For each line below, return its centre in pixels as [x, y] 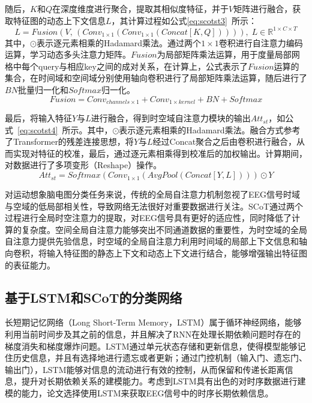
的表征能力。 [30, 265]
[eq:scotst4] [38, 129]
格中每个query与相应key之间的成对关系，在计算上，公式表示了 [126, 66]
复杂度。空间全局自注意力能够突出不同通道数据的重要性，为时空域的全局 [164, 229]
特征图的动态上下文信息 [59, 20]
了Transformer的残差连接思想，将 [69, 141]
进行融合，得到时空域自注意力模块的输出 [171, 118]
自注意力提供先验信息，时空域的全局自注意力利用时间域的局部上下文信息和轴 [156, 241]
